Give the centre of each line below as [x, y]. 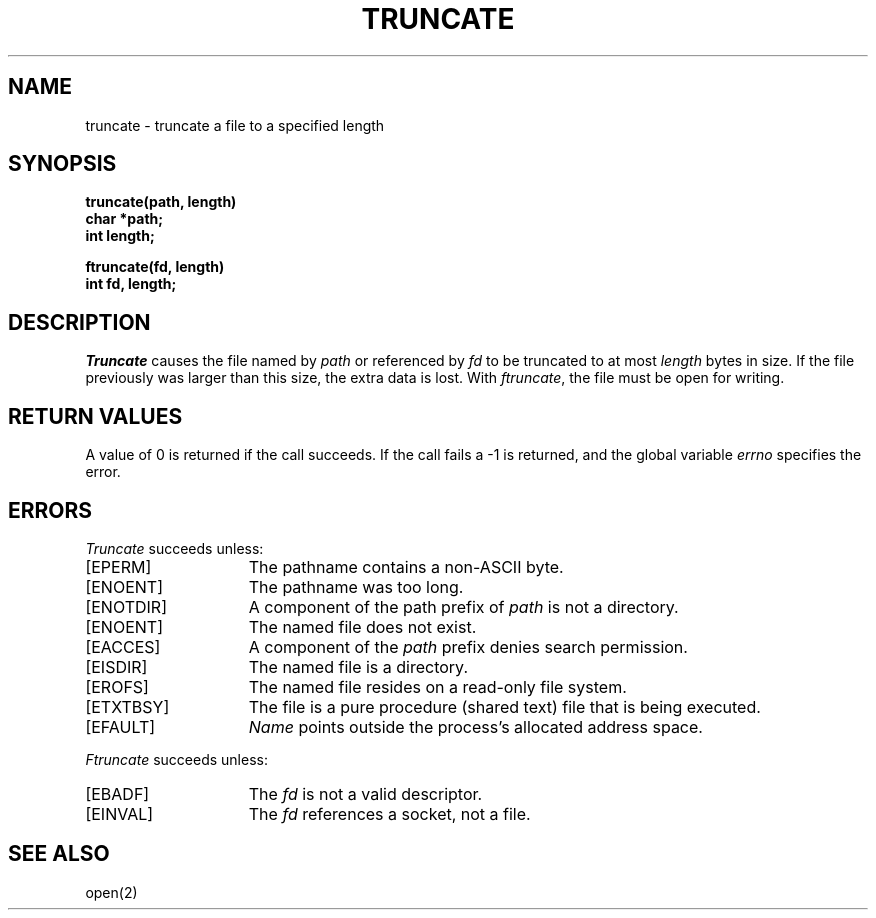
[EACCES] [123, 646]
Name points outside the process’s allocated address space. [475, 726]
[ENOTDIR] [126, 606]
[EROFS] [117, 686]
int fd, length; [131, 284]
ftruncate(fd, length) [155, 267]
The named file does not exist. [362, 626]
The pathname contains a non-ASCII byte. [406, 566]
